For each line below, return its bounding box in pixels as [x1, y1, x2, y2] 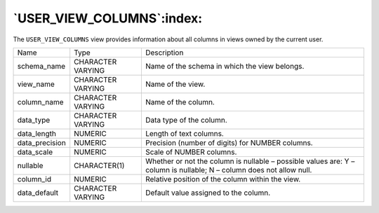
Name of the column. [145, 97, 215, 106]
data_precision [17, 137, 66, 147]
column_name [17, 97, 64, 106]
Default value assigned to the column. [145, 188, 271, 198]
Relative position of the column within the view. [145, 174, 301, 184]
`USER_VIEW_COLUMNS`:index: [13, 11, 203, 26]
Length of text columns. [145, 128, 224, 138]
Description [145, 48, 184, 57]
